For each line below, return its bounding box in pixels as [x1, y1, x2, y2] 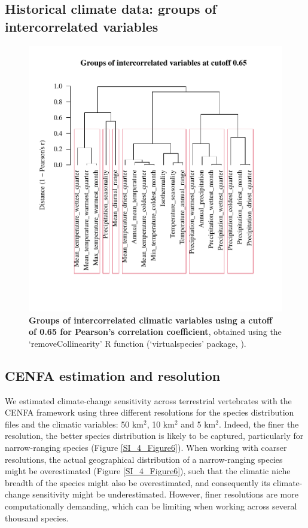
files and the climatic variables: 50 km [5, 417, 144, 430]
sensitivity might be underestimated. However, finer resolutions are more [32, 488, 298, 500]
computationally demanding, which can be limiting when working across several [5, 500, 297, 512]
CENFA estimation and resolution [5, 366, 221, 384]
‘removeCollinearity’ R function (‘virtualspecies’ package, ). [29, 337, 246, 349]
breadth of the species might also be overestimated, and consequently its [5, 476, 270, 489]
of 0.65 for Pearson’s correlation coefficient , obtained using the [29, 325, 282, 338]
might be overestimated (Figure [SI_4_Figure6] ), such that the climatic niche [5, 465, 291, 477]
